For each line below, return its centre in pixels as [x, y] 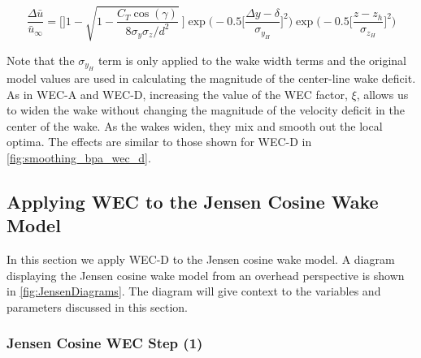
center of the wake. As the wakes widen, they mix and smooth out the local [195, 125]
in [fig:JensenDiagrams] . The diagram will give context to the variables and [194, 291]
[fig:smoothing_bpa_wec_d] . [79, 157]
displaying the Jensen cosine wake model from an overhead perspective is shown [206, 275]
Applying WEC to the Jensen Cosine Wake [193, 201]
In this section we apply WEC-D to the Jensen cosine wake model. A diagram [201, 259]
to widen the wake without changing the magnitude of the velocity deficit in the [206, 110]
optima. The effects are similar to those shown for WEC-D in [159, 142]
